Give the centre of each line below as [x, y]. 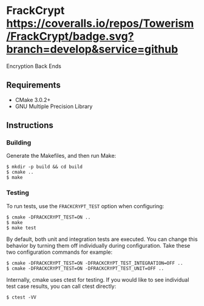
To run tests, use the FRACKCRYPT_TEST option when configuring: [85, 206]
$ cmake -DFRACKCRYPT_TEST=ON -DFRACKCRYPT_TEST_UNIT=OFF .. [85, 268]
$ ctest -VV [21, 297]
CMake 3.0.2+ [33, 100]
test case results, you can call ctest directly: [61, 286]
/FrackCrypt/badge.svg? [70, 36]
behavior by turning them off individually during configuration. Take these [98, 245]
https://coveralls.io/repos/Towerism [100, 23]
